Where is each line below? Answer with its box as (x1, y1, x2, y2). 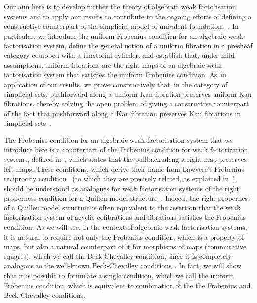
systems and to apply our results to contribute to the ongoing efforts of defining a (4, 11, 252, 21)
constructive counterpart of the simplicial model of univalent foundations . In (4, 21, 239, 31)
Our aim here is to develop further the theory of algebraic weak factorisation (4, 1, 236, 11)
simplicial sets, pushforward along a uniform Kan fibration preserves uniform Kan (4, 89, 252, 99)
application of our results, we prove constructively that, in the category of (4, 79, 228, 89)
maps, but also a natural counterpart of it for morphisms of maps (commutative (4, 241, 247, 252)
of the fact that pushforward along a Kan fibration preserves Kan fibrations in (4, 108, 241, 118)
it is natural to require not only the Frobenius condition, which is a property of (4, 231, 244, 242)
